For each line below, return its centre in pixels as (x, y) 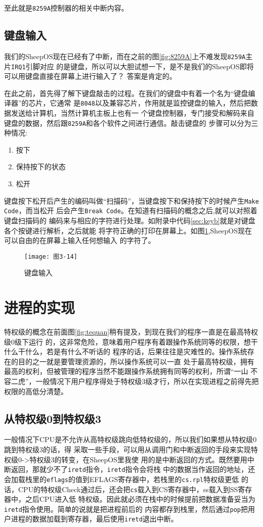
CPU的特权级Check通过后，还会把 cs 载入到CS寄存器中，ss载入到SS (128, 489)
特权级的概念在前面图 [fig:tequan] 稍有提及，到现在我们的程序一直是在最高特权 (131, 332)
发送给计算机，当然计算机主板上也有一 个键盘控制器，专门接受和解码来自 (133, 113)
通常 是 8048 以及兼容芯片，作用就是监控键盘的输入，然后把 (154, 103)
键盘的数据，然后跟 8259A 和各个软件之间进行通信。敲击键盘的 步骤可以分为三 (131, 123)
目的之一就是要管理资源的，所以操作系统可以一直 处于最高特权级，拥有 (136, 361)
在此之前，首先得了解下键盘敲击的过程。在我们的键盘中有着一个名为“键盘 (126, 93)
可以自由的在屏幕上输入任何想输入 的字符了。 (80, 240)
